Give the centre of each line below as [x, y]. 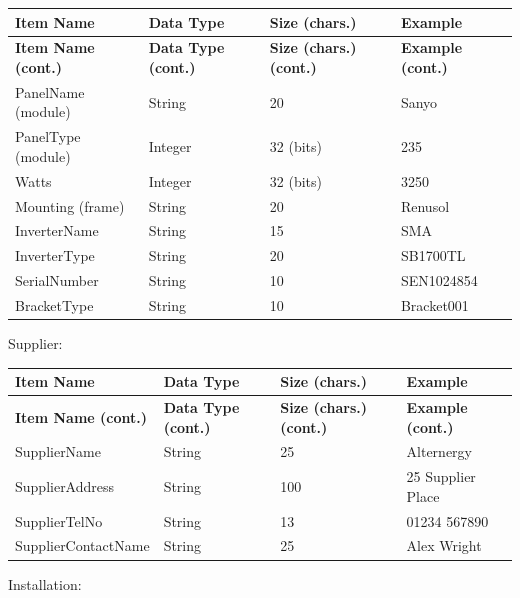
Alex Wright [444, 545]
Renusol [425, 205]
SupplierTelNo [59, 520]
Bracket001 [434, 304]
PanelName [50, 91]
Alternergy [439, 451]
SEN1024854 [439, 280]
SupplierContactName [82, 545]
